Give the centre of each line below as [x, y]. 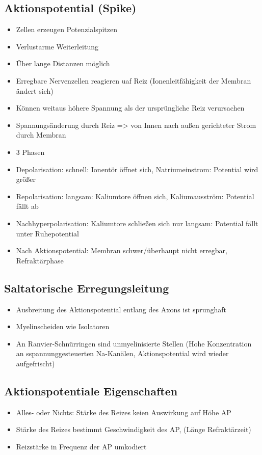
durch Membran [41, 135]
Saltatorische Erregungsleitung [87, 288]
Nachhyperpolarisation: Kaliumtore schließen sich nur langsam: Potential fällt [137, 223]
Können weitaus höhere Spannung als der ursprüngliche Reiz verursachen [130, 108]
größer [26, 179]
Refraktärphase [40, 260]
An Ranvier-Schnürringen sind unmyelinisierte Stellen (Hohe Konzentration [134, 343]
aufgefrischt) [35, 363]
